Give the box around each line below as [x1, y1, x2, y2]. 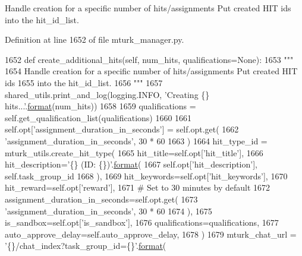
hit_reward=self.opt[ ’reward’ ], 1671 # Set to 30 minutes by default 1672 [5, 181, 270, 194]
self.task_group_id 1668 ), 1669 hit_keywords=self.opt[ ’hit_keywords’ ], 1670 [5, 169, 288, 182]
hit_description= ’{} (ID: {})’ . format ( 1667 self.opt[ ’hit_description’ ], [5, 158, 257, 170]
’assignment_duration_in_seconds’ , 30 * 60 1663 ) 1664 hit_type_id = [5, 134, 268, 147]
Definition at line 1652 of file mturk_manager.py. [5, 33, 184, 46]
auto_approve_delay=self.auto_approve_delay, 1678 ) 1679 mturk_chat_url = [5, 227, 297, 240]
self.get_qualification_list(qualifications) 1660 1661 [5, 111, 192, 124]
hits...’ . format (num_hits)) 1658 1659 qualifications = [5, 100, 196, 112]
